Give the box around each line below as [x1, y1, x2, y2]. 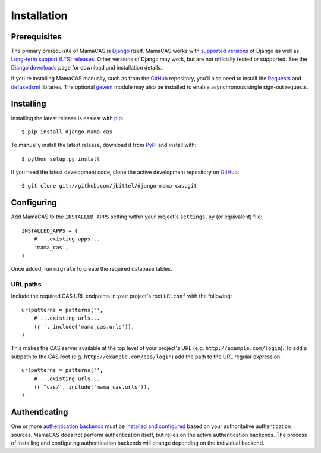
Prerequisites [11, 32, 62, 42]
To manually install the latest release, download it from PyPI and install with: [11, 142, 197, 149]
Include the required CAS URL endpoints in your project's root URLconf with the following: [11, 292, 232, 300]
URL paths [11, 280, 42, 289]
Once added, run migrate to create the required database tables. [11, 265, 172, 273]
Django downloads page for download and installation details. [11, 64, 162, 71]
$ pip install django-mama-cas [21, 128, 113, 135]
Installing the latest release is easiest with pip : [11, 114, 124, 121]
